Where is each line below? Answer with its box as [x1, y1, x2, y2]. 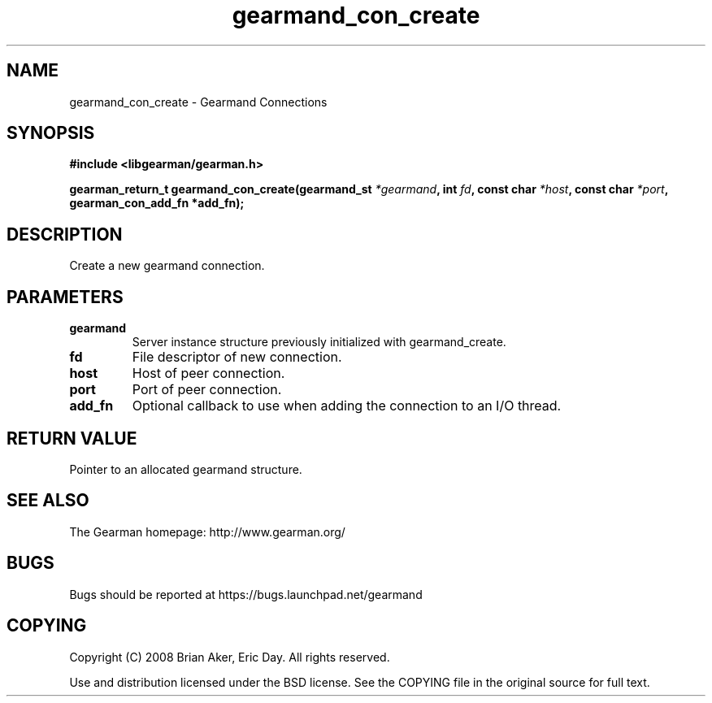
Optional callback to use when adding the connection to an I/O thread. [132, 397, 562, 414]
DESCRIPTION [7, 223, 123, 245]
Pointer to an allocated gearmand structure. [69, 462, 302, 476]
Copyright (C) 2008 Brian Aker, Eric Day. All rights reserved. [69, 649, 390, 664]
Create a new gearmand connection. [69, 258, 265, 273]
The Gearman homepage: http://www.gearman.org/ [69, 524, 345, 539]
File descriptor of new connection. [132, 349, 342, 366]
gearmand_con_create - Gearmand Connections [69, 94, 328, 109]
